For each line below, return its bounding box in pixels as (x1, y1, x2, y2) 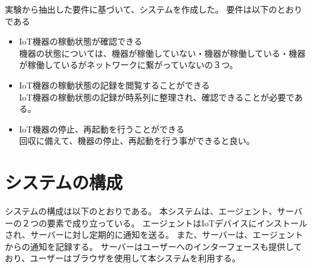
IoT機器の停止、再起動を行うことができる (19, 122, 185, 135)
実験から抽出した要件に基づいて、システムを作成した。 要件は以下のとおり (5, 3, 303, 15)
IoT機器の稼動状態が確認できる (19, 35, 142, 48)
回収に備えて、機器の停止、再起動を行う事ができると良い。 (19, 134, 255, 147)
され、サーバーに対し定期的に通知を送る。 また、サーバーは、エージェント (5, 228, 304, 241)
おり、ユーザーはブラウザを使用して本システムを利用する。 (5, 252, 241, 264)
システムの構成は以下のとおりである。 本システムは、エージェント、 (5, 205, 278, 217)
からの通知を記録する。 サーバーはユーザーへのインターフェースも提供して (5, 240, 302, 252)
